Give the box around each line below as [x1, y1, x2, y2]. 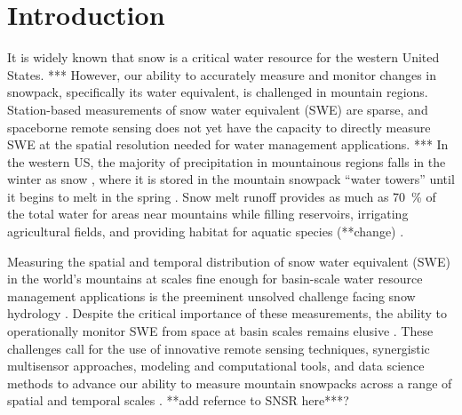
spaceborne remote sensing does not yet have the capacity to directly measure [7, 117, 431, 136]
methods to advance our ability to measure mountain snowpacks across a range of [7, 373, 452, 392]
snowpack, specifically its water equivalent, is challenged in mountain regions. [7, 83, 428, 101]
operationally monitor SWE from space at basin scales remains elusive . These [7, 322, 434, 340]
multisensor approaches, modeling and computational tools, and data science [7, 356, 425, 375]
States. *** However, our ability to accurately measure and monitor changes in [7, 65, 437, 84]
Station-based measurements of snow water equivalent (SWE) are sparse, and [7, 100, 428, 118]
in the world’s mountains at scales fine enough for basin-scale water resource [7, 269, 423, 288]
